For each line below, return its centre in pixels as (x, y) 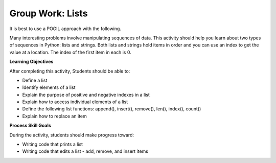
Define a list (35, 80)
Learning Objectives (31, 62)
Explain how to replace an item (54, 116)
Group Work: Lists (49, 13)
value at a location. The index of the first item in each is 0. (70, 52)
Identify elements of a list (49, 87)
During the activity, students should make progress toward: (72, 135)
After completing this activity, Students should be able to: (70, 71)
